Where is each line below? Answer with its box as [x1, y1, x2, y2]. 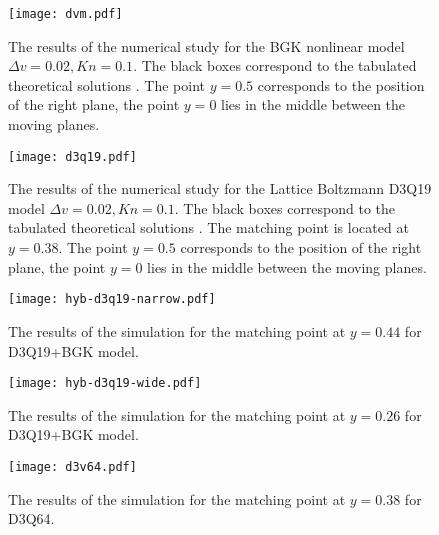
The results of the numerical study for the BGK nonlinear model [8, 35, 405, 56]
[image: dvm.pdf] [8, 7, 123, 21]
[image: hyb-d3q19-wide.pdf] [8, 376, 202, 391]
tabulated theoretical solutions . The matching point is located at [8, 217, 409, 238]
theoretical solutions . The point [8, 74, 205, 95]
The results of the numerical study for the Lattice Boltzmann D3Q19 [8, 178, 432, 199]
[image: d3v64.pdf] [8, 459, 137, 474]
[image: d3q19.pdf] [8, 149, 137, 164]
